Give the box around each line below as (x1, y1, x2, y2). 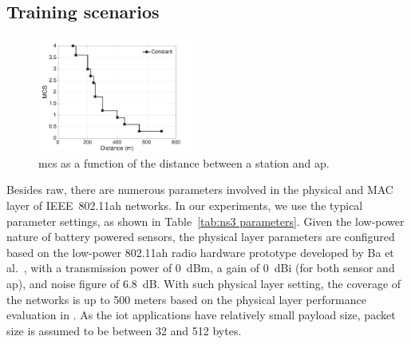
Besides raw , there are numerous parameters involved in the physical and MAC (6, 181, 393, 198)
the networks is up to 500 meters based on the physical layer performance (6, 291, 366, 307)
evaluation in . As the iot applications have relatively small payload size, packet (6, 306, 396, 323)
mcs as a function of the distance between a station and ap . (38, 154, 330, 171)
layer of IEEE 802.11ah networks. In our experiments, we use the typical (6, 197, 363, 214)
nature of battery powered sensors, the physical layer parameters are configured (6, 228, 395, 245)
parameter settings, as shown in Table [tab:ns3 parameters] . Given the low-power (6, 212, 405, 229)
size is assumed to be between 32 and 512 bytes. (6, 322, 242, 338)
